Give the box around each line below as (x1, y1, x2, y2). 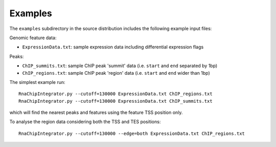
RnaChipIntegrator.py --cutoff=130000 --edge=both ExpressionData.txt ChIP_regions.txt (18, 130, 245, 136)
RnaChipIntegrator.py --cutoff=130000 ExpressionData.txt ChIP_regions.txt (18, 91, 213, 97)
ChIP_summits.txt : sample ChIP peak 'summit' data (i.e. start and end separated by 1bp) (22, 63, 218, 69)
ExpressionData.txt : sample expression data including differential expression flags (22, 44, 204, 50)
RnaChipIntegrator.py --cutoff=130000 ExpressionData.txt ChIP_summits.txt (18, 98, 213, 104)
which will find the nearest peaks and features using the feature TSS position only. (9, 109, 183, 115)
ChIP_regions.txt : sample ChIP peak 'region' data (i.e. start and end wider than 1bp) (22, 70, 211, 76)
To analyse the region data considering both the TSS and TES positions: (9, 119, 161, 125)
